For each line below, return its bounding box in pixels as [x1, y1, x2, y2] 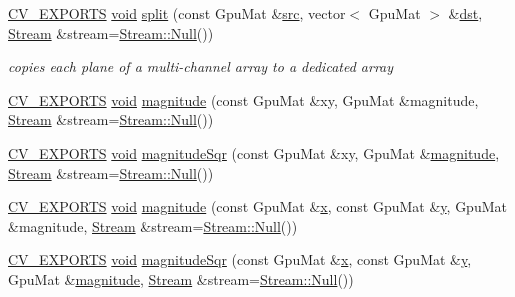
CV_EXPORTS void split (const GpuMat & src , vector [8, 3, 346, 23]
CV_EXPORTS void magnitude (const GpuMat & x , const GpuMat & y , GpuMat [8, 196, 507, 217]
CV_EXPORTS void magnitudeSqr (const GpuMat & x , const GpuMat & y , [8, 249, 472, 270]
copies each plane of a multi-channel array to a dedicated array [8, 56, 394, 77]
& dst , [448, 3, 483, 23]
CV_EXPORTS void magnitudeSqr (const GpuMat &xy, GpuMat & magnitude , [8, 142, 500, 163]
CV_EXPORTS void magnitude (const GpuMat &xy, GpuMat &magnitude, [8, 89, 479, 110]
